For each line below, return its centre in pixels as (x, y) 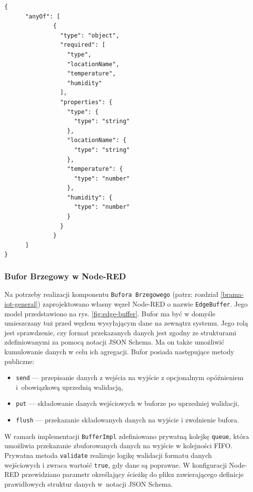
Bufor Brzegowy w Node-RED (65, 276)
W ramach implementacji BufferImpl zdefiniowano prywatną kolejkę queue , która (127, 436)
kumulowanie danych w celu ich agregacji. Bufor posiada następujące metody (119, 351)
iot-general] (21, 303)
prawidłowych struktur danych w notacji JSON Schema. (89, 483)
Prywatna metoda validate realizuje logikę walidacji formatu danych (108, 455)
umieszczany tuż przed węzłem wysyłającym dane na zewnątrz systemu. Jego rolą (126, 323)
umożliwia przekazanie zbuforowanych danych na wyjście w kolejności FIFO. (118, 446)
